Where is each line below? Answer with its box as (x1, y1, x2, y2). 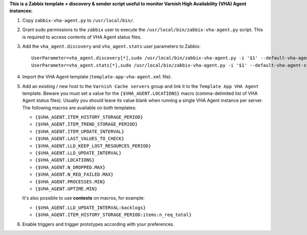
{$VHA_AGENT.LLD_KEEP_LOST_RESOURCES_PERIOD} (35, 143, 151, 148)
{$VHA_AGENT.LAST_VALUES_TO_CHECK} (35, 136, 125, 142)
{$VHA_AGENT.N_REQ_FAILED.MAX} (35, 172, 114, 178)
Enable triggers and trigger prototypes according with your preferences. (22, 221, 175, 227)
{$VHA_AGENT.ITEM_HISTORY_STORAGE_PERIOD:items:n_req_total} (35, 212, 192, 218)
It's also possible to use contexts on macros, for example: (22, 195, 145, 201)
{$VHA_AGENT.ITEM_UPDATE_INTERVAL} (35, 129, 125, 134)
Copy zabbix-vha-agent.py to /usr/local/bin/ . (22, 17, 135, 23)
